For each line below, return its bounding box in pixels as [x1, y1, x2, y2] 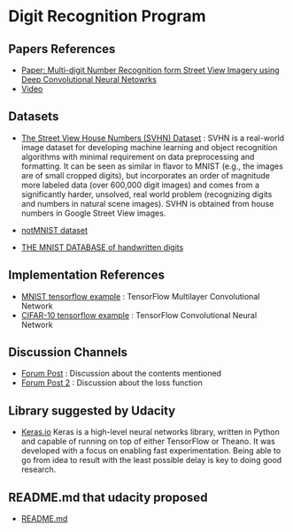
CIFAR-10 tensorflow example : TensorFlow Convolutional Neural [20, 309, 258, 320]
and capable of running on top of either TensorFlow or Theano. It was [20, 436, 275, 447]
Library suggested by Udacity [8, 403, 176, 418]
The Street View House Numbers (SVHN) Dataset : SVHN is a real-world [20, 133, 285, 143]
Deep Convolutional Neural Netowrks [20, 74, 157, 85]
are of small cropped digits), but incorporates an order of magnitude [20, 170, 271, 180]
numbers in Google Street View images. [20, 208, 166, 218]
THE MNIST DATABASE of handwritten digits [20, 241, 184, 253]
